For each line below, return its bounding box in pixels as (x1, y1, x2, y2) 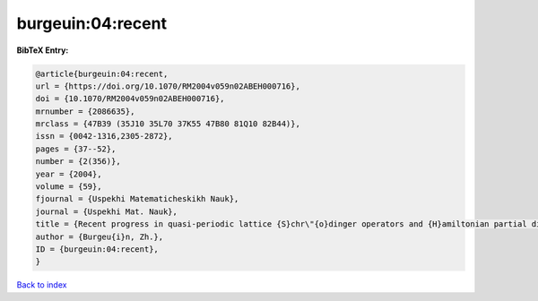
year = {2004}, (35, 168, 102, 179)
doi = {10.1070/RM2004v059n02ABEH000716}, (35, 94, 225, 104)
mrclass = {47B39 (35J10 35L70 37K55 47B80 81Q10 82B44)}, (35, 119, 300, 129)
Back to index (16, 279, 67, 290)
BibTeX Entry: (16, 45, 69, 56)
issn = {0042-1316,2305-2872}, (35, 131, 174, 142)
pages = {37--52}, (35, 143, 117, 154)
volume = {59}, (35, 182, 102, 192)
